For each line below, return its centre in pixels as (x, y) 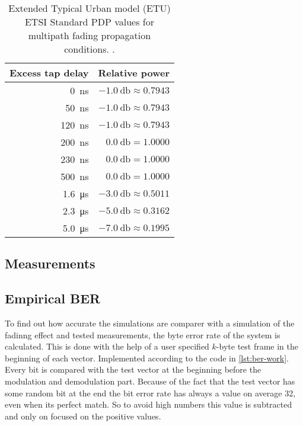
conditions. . (90, 49)
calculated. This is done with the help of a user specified (107, 346)
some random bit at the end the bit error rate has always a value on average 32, (150, 393)
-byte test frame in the (257, 346)
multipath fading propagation (90, 35)
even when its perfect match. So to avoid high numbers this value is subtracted (149, 404)
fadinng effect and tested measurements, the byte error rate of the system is (143, 334)
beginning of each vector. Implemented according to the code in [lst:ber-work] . (147, 358)
